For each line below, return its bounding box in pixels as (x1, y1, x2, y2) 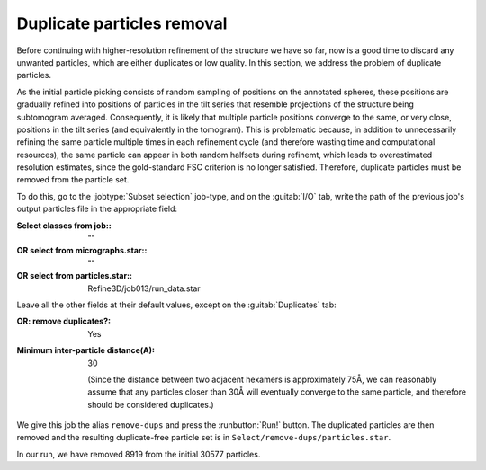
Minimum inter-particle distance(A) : (16, 345, 155, 356)
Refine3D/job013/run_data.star (87, 283, 202, 294)
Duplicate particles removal (16, 13, 228, 33)
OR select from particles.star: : (16, 270, 133, 281)
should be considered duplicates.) (87, 399, 215, 410)
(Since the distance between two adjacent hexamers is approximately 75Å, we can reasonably (87, 374, 437, 385)
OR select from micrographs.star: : (16, 245, 148, 256)
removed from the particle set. (16, 174, 130, 185)
